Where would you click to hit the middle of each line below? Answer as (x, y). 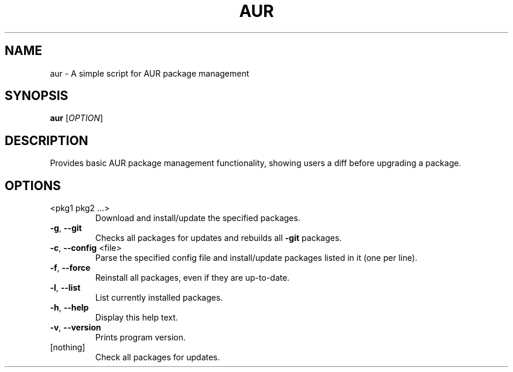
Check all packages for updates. (158, 357)
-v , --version (76, 328)
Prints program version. (141, 337)
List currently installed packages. (159, 298)
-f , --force (70, 268)
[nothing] (68, 347)
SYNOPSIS (37, 96)
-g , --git (66, 228)
